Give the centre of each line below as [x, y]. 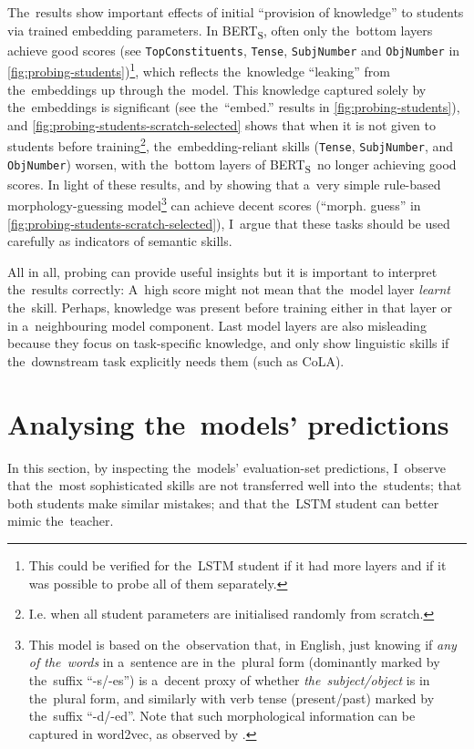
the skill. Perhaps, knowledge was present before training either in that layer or [230, 308]
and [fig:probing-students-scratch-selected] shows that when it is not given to [222, 124]
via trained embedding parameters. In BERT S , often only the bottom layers [220, 31]
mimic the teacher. [61, 521]
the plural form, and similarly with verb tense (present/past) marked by [232, 698]
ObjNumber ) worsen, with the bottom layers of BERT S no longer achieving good [232, 165]
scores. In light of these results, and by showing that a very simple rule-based [224, 184]
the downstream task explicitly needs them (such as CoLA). [176, 360]
